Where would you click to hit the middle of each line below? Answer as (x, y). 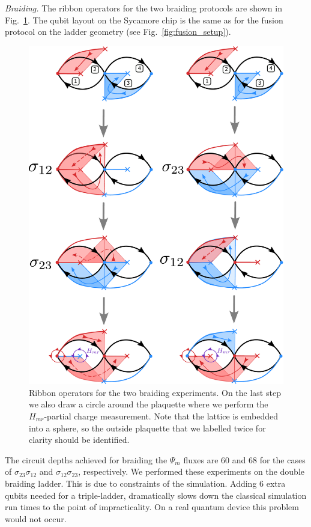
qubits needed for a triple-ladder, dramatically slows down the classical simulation (156, 495)
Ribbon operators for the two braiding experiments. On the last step (155, 392)
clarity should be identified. (79, 440)
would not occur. (36, 518)
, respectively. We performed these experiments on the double (191, 471)
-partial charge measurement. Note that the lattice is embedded (161, 416)
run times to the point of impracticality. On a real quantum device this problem (152, 507)
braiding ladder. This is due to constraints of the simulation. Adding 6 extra (145, 483)
